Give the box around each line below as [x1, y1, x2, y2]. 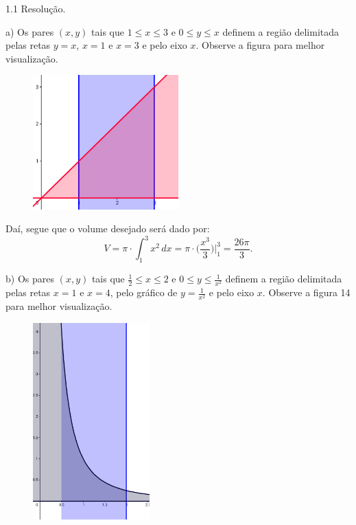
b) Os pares [5, 271, 54, 286]
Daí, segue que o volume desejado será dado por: [5, 221, 210, 236]
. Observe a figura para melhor [195, 38, 325, 52]
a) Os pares [5, 24, 54, 38]
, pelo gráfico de [110, 285, 178, 300]
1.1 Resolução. [5, 1, 66, 15]
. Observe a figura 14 [262, 285, 351, 300]
